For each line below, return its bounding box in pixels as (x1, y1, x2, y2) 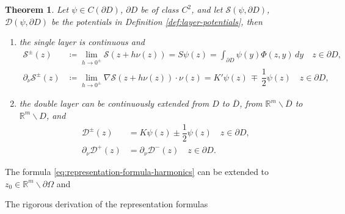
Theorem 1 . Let (5, 3, 69, 15)
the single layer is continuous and (19, 35, 145, 48)
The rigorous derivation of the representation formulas (5, 198, 208, 210)
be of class (140, 3, 179, 15)
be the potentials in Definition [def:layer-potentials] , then (51, 15, 263, 27)
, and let (191, 3, 223, 15)
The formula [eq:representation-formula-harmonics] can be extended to (5, 165, 269, 178)
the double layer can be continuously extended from (19, 97, 209, 110)
